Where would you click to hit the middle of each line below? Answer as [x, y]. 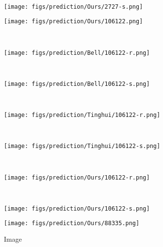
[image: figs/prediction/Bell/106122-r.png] [77, 53]
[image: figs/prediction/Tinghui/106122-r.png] [82, 115]
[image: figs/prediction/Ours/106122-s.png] [77, 208]
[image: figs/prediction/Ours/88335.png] [72, 223]
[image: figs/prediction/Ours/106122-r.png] [77, 177]
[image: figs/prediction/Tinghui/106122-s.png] [82, 146]
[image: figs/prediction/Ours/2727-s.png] [73, 7]
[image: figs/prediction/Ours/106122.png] [73, 22]
